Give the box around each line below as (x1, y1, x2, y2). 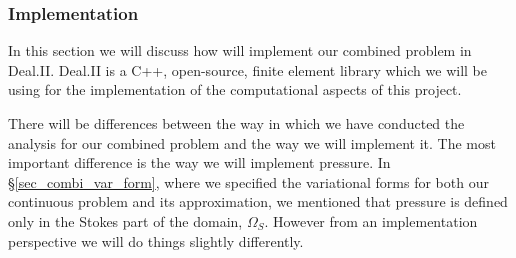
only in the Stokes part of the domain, (8, 210, 243, 231)
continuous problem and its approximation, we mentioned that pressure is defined (8, 191, 508, 212)
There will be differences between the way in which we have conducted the (8, 113, 465, 133)
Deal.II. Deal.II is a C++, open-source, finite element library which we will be (8, 59, 487, 80)
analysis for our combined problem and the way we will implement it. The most (8, 132, 496, 153)
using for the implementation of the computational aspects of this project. (8, 79, 462, 100)
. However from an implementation (264, 210, 478, 231)
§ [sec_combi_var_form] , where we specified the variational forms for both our (8, 171, 489, 192)
